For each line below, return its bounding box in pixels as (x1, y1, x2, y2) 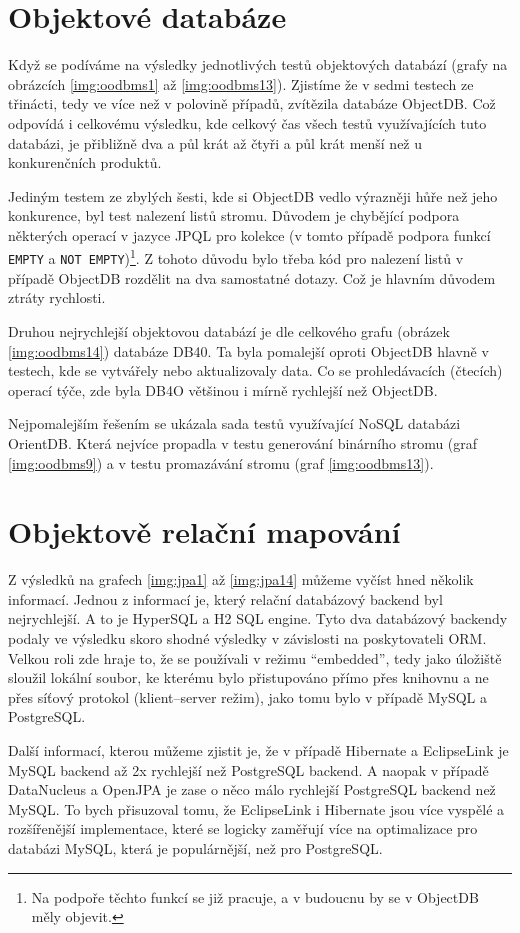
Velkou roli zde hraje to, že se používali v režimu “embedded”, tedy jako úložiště (8, 647, 502, 668)
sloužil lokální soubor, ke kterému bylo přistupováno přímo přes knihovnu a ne (8, 667, 489, 688)
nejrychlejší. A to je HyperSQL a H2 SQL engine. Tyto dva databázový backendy (8, 608, 508, 629)
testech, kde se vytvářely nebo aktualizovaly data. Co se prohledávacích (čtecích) (8, 360, 503, 381)
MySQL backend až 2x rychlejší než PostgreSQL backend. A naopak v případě (8, 759, 489, 780)
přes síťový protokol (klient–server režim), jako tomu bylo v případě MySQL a (8, 686, 488, 707)
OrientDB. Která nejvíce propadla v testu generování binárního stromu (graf (8, 432, 478, 453)
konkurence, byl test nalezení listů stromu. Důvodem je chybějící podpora (8, 205, 460, 226)
